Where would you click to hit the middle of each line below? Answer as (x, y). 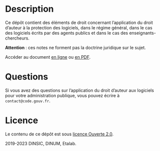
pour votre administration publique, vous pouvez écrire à (62, 95)
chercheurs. (17, 38)
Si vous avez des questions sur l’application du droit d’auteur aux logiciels (80, 90)
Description (29, 9)
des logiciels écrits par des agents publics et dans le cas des (67, 33)
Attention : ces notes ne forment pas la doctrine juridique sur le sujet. (76, 47)
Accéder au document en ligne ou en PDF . (48, 57)
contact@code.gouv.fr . (28, 101)
